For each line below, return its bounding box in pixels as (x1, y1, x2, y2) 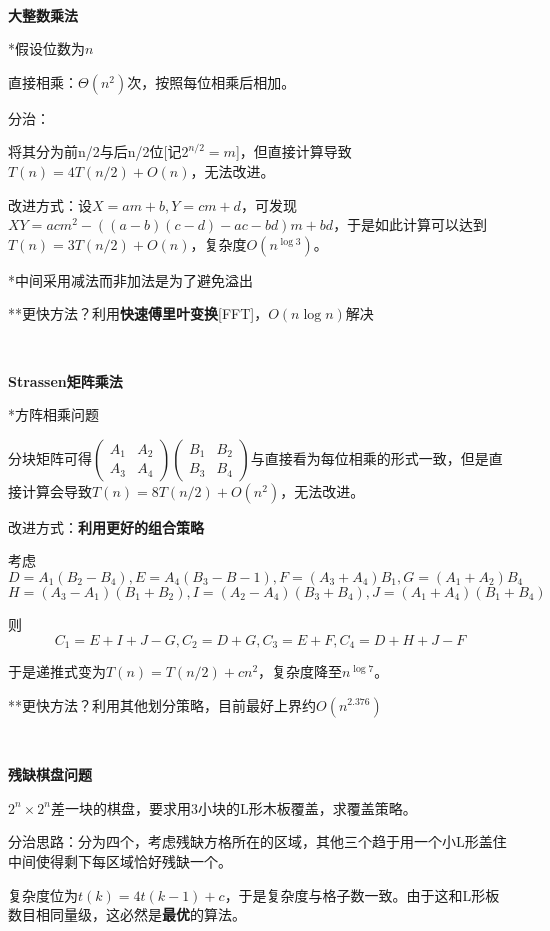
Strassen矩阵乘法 (8, 370, 123, 391)
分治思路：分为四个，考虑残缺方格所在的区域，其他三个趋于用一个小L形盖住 (8, 831, 507, 852)
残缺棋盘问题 (8, 764, 92, 785)
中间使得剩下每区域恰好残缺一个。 (8, 850, 232, 871)
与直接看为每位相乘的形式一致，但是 (250, 447, 489, 468)
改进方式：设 (8, 194, 92, 215)
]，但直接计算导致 (235, 141, 352, 162)
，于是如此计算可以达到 (333, 214, 488, 235)
